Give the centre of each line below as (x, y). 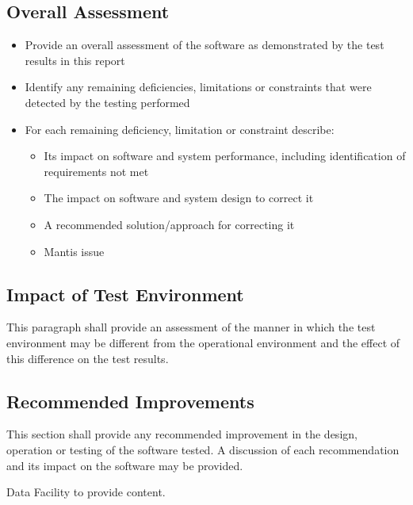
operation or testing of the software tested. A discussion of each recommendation (203, 449)
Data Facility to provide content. (86, 492)
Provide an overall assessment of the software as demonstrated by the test (205, 45)
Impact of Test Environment (125, 294)
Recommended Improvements (130, 401)
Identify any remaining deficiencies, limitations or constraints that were (198, 87)
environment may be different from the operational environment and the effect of (203, 342)
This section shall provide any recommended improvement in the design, (182, 434)
